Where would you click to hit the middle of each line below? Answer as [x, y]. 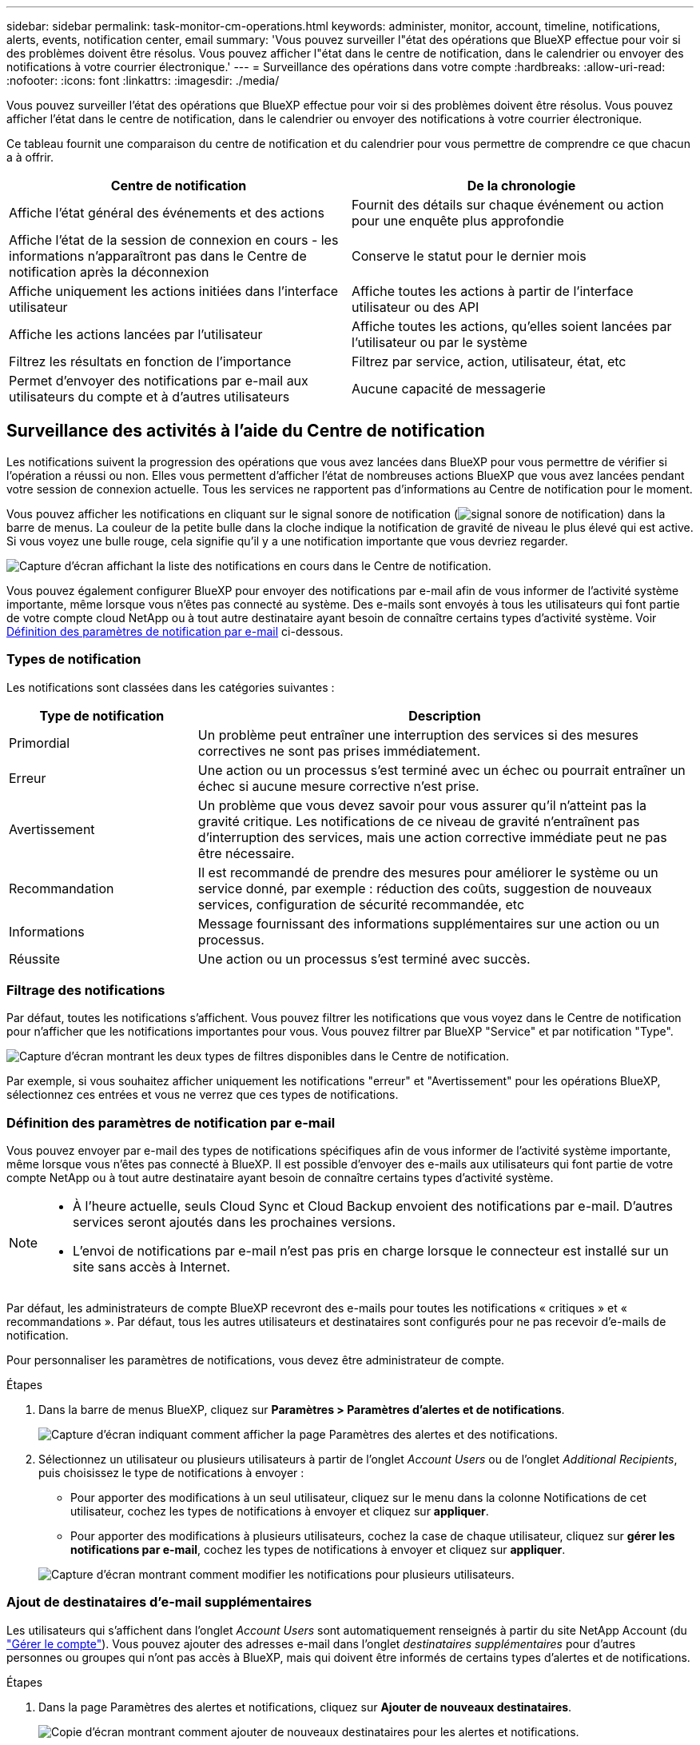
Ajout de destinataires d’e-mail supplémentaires [159, 1602]
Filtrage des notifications [86, 990]
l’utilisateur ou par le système [439, 342]
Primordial [40, 743]
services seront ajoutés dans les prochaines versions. [235, 1222]
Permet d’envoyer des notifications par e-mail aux [159, 381]
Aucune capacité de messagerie [449, 389]
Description [445, 715]
